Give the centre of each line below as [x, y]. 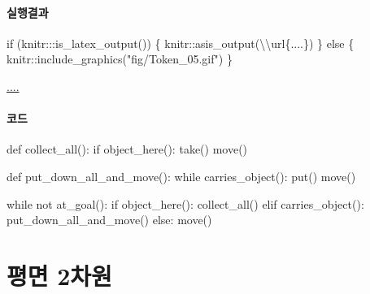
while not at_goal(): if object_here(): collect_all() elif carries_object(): [185, 203]
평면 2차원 [59, 275]
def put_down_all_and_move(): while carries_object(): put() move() [181, 176]
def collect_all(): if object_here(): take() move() [127, 149]
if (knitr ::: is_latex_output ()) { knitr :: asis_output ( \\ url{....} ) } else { [181, 43]
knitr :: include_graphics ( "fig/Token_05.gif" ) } [120, 59]
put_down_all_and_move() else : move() [109, 220]
